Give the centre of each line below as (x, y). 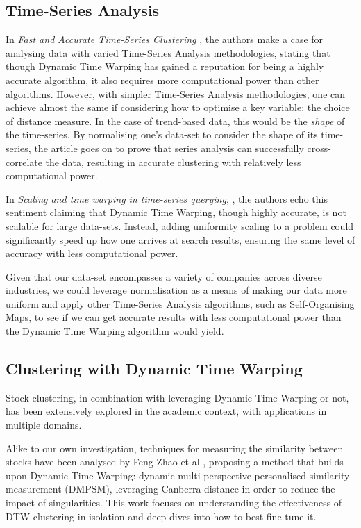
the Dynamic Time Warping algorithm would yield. (115, 331)
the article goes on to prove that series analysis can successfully (169, 148)
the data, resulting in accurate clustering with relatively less (173, 162)
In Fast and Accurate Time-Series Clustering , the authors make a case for (165, 39)
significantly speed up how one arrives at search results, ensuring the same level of (180, 239)
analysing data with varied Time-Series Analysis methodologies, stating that (168, 52)
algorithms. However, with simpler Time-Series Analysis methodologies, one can (176, 93)
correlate (24, 162)
